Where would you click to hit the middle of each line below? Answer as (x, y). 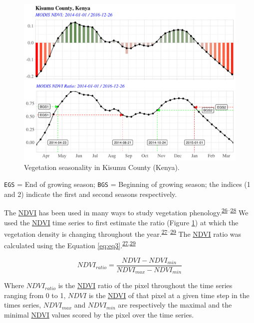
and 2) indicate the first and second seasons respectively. (91, 194)
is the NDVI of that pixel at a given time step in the (169, 295)
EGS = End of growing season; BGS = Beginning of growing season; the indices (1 (127, 184)
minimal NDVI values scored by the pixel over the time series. (99, 314)
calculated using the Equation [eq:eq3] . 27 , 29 (70, 245)
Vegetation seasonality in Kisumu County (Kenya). (102, 167)
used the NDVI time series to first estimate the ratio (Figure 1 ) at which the (121, 222)
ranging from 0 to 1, (35, 295)
